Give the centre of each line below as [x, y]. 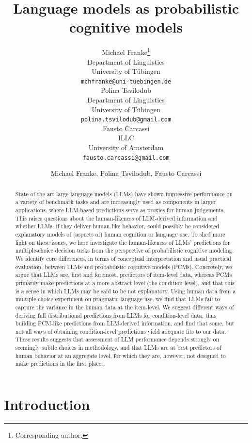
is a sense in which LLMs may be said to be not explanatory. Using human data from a [126, 291]
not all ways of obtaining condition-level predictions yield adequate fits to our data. [121, 331]
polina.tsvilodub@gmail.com [126, 120]
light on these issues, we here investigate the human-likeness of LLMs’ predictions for [123, 242]
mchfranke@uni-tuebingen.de [126, 81]
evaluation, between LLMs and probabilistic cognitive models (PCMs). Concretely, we [124, 266]
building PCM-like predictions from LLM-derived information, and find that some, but [125, 323]
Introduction [47, 404]
